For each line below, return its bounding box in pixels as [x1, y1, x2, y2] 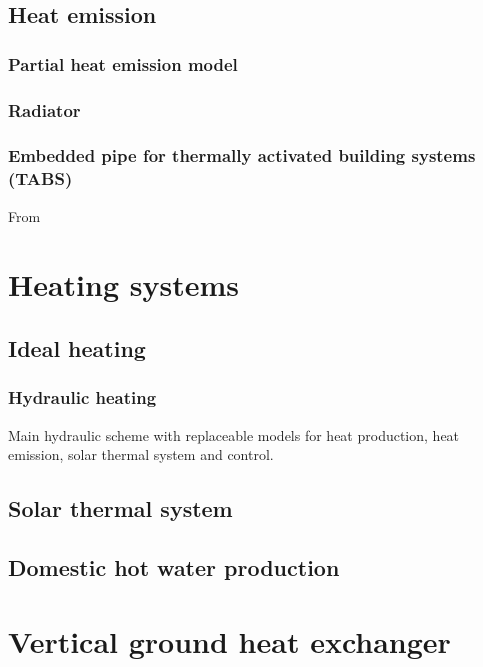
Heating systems [8, 264, 240, 305]
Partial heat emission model [8, 51, 238, 76]
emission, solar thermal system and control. [8, 444, 274, 465]
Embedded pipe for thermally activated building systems [8, 143, 476, 168]
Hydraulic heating [8, 385, 157, 410]
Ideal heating [8, 332, 146, 363]
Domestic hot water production [8, 551, 340, 582]
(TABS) [8, 166, 73, 191]
